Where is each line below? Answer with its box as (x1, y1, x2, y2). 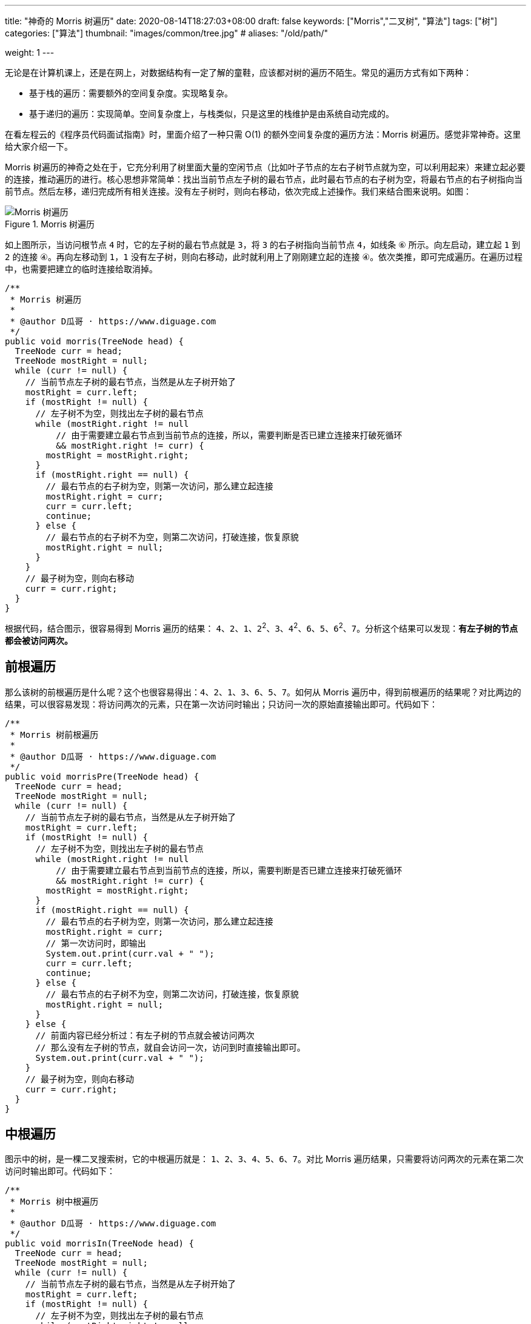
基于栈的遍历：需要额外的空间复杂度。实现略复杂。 (29, 88, 233, 98)
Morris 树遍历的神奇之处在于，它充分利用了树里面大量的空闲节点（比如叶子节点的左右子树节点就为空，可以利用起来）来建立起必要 (5, 162, 526, 172)
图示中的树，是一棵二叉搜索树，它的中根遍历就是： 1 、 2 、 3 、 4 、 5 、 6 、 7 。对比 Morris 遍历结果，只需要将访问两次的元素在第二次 (5, 1154, 524, 1165)
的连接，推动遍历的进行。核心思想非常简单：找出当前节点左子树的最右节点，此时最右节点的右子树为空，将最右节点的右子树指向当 (5, 174, 523, 184)
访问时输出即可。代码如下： (5, 1166, 115, 1177)
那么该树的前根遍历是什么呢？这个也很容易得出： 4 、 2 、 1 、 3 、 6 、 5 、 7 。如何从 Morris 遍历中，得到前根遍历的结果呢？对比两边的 (5, 686, 521, 697)
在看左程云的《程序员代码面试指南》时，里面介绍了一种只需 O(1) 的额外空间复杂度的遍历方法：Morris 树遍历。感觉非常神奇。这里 (5, 129, 521, 139)
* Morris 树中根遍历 (10, 1197, 99, 1207)
